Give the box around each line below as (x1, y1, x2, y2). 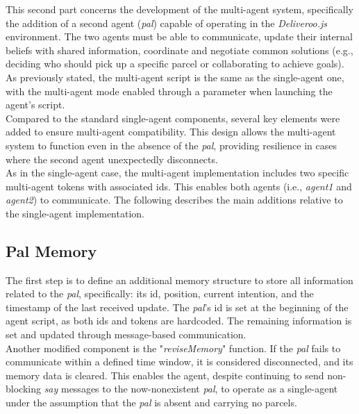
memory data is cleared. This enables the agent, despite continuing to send (6, 367, 324, 382)
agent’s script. (6, 97, 65, 112)
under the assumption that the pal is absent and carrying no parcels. (6, 395, 297, 410)
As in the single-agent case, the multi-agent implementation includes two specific (6, 165, 349, 180)
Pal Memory (6, 240, 97, 261)
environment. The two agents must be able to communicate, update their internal (6, 29, 353, 44)
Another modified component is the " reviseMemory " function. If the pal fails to (6, 340, 341, 355)
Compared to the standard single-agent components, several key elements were (6, 110, 340, 125)
